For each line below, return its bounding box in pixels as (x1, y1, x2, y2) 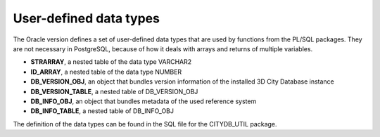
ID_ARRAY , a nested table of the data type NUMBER (30, 67, 182, 76)
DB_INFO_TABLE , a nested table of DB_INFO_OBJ (30, 107, 174, 115)
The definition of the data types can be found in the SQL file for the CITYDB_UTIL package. (13, 119, 277, 128)
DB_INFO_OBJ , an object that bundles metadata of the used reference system (30, 97, 257, 105)
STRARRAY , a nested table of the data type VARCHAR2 (30, 58, 192, 66)
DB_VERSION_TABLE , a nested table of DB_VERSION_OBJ (30, 87, 198, 96)
